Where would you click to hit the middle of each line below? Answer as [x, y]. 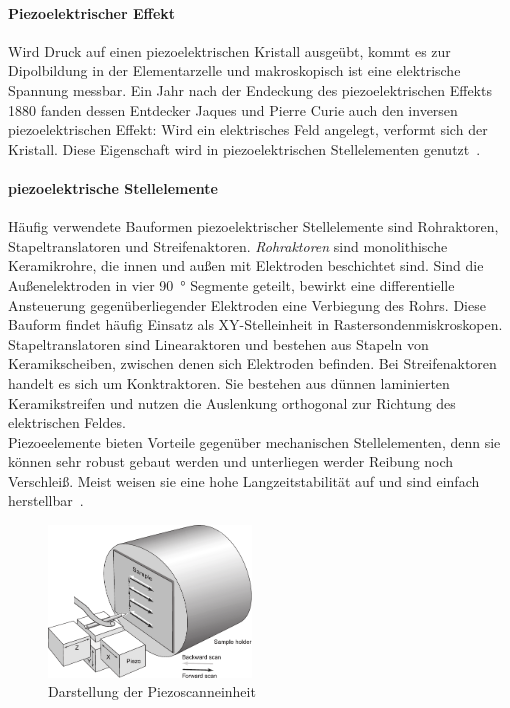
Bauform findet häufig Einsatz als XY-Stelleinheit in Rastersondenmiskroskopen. [255, 324]
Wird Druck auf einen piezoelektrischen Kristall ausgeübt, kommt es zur [229, 50]
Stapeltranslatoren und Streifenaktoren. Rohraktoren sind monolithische [228, 245]
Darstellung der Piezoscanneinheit [152, 691]
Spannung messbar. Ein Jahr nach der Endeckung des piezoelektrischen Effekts [250, 89]
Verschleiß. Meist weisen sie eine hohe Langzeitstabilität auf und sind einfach [244, 480]
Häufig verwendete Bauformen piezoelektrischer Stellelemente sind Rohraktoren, [253, 226]
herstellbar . [46, 500]
